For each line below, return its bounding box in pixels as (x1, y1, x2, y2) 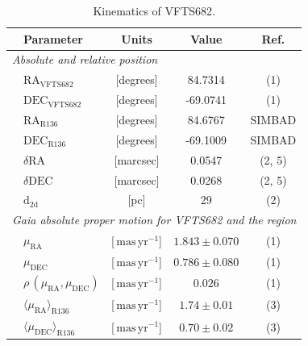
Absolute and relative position (12, 51, 158, 68)
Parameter (23, 30, 83, 47)
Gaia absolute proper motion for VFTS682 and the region (12, 211, 297, 228)
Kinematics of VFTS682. (93, 2, 215, 19)
